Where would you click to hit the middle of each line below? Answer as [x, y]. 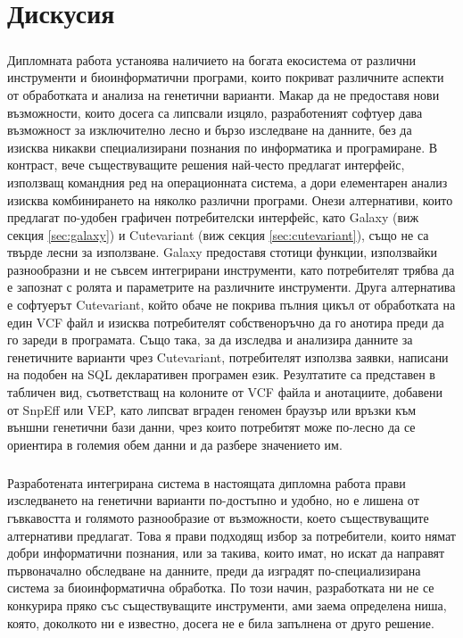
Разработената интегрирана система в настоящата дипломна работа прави [207, 482]
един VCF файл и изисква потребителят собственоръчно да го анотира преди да [226, 322]
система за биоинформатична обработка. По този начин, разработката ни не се [221, 588]
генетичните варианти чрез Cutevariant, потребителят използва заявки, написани [228, 356]
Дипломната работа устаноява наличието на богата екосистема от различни [211, 59]
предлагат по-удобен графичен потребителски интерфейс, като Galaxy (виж [213, 217]
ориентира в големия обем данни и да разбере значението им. [175, 444]
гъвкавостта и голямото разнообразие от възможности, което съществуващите [218, 517]
